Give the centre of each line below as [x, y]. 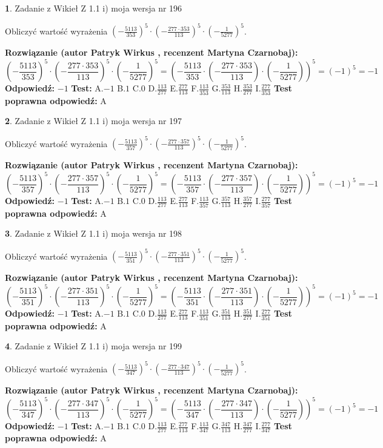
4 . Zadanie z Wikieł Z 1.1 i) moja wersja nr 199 [94, 346]
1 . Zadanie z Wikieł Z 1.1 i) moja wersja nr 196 [94, 8]
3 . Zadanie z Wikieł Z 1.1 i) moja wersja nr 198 [94, 233]
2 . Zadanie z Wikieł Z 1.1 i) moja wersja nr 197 [94, 121]
